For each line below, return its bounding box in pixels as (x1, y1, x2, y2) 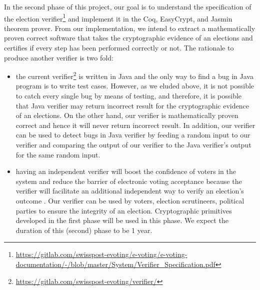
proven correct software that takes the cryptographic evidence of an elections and (4, 32, 253, 43)
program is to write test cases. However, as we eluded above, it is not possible (15, 80, 254, 91)
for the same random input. (15, 149, 100, 159)
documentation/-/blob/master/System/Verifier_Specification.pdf (15, 258, 215, 269)
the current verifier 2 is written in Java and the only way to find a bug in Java (15, 69, 253, 81)
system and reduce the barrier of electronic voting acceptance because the (15, 175, 242, 186)
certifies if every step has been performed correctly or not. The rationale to (4, 42, 234, 53)
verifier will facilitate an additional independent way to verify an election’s (15, 185, 244, 196)
